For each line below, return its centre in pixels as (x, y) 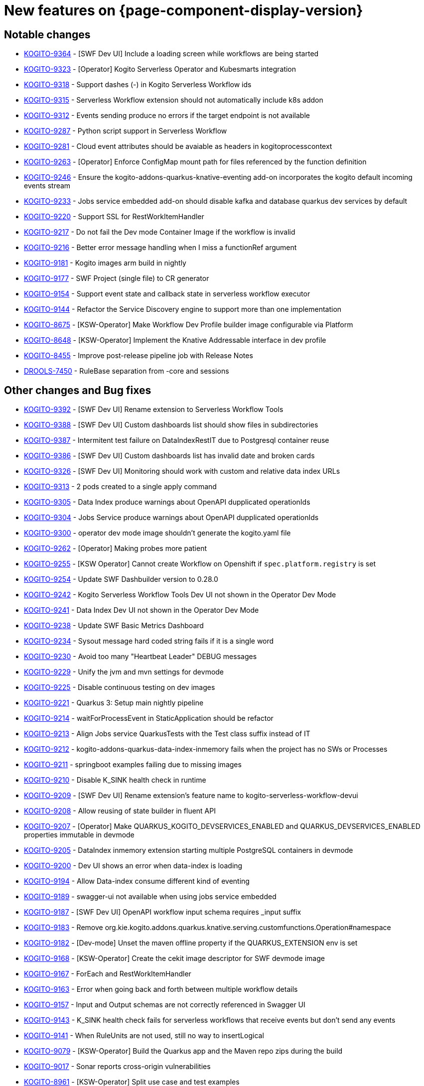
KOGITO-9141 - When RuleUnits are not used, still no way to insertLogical (144, 1036)
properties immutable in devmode (79, 835)
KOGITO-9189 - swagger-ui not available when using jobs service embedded (150, 897)
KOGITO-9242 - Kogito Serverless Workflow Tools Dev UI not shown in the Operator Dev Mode (180, 595)
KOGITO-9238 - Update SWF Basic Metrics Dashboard (114, 626)
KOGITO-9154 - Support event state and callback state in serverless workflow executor (167, 294)
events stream (47, 186)
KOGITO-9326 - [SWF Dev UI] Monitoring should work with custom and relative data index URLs (182, 471)
